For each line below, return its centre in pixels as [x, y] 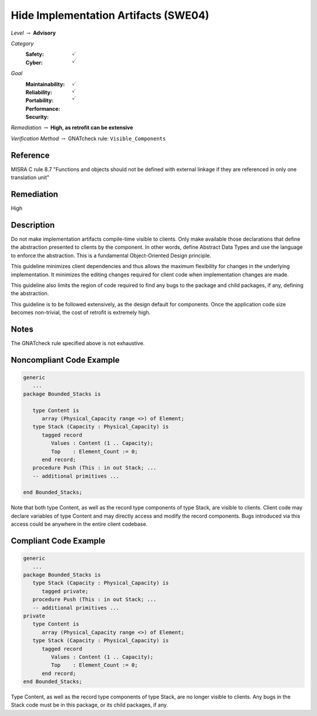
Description [33, 225]
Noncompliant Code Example [65, 360]
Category [22, 43]
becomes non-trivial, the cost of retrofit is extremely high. [81, 313]
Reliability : [39, 92]
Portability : [40, 100]
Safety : [35, 54]
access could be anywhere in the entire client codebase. [79, 524]
